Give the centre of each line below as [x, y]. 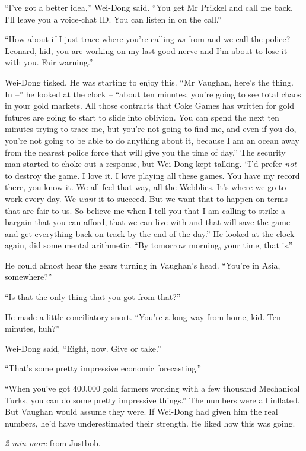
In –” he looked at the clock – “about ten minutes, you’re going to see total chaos [153, 94]
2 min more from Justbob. [53, 443]
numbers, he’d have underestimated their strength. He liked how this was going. [150, 423]
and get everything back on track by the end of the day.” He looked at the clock [150, 233]
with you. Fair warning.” [49, 62]
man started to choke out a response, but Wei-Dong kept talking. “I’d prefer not [151, 164]
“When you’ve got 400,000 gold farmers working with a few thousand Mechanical [152, 388]
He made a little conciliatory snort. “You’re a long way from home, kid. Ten [143, 316]
